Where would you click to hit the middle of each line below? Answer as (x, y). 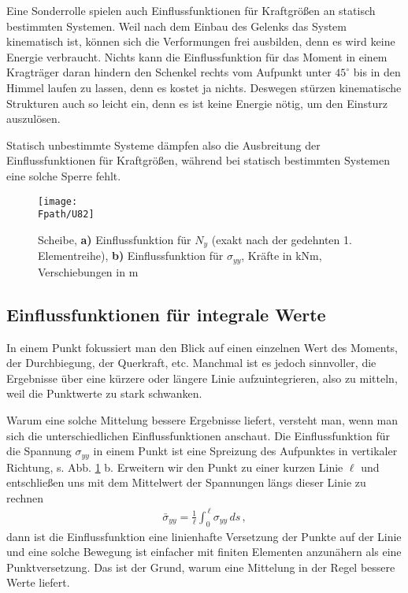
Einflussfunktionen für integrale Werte (166, 314)
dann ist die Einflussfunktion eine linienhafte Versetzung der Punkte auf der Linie (204, 536)
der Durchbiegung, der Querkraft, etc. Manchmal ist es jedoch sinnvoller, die (191, 363)
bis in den (377, 72)
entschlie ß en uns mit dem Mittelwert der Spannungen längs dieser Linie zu (186, 482)
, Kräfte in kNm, (282, 256)
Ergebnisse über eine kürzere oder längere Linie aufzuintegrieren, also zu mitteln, (202, 378)
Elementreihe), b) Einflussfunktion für (131, 256)
